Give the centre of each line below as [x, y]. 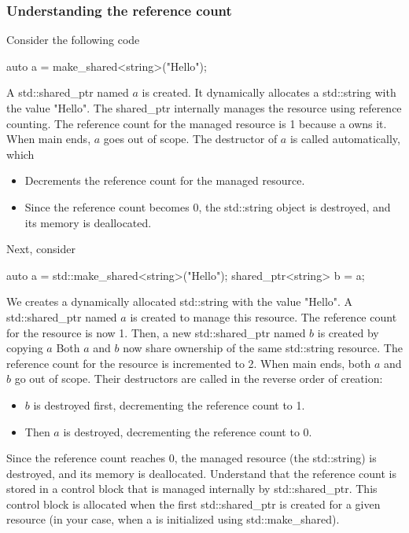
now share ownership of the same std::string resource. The [263, 348]
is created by [348, 332]
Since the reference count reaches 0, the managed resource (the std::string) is [192, 458]
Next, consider [41, 249]
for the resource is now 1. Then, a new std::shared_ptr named [156, 332]
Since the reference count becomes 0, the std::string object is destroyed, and [208, 206]
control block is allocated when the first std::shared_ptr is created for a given [193, 504]
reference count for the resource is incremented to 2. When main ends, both [189, 363]
